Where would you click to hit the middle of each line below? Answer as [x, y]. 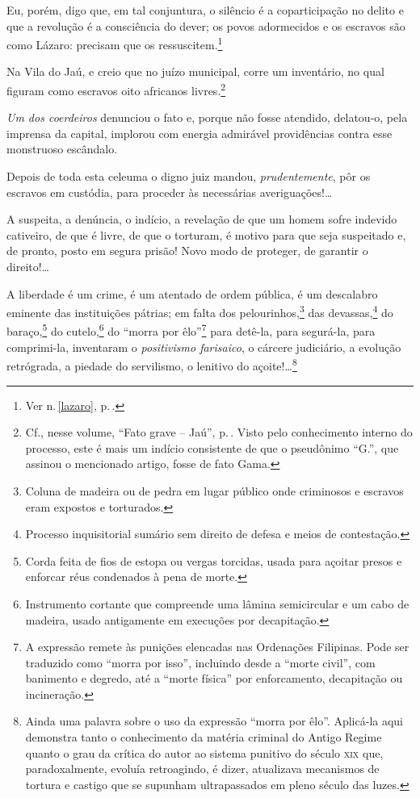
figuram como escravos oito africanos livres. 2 [116, 89]
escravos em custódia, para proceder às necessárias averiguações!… [170, 192]
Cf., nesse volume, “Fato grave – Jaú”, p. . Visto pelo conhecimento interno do [219, 432]
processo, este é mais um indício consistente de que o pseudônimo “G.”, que [212, 447]
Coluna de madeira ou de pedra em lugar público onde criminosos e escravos [214, 490]
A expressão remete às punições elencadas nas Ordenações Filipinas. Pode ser [217, 647]
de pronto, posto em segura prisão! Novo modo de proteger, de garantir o [187, 251]
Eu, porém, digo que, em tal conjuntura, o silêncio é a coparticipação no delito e [205, 10]
